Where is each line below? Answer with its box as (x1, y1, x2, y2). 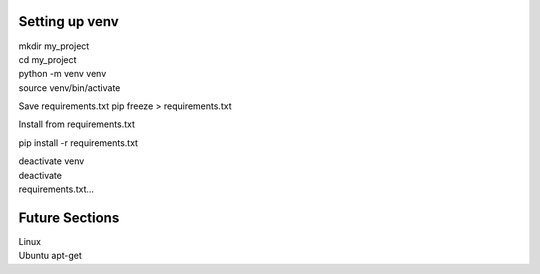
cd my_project (18, 53, 77, 65)
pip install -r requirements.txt (18, 136, 139, 149)
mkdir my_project (18, 40, 90, 52)
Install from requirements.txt (18, 118, 135, 130)
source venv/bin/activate (18, 81, 121, 94)
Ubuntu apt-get (18, 250, 82, 262)
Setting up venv (18, 13, 119, 30)
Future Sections (18, 209, 120, 226)
